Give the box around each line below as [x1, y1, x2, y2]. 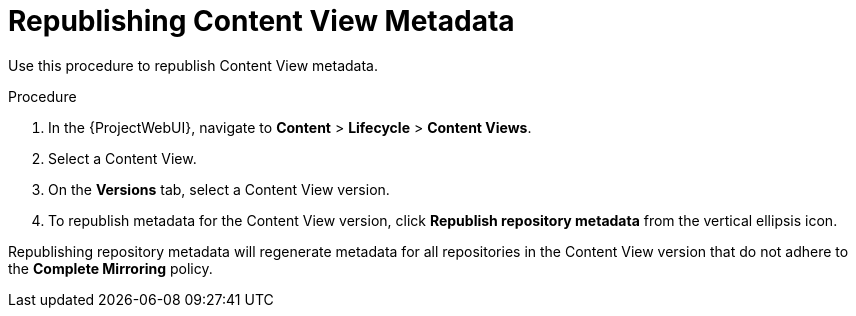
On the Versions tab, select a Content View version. [48, 180, 390, 198]
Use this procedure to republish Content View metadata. [8, 56, 378, 74]
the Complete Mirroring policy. [8, 259, 213, 277]
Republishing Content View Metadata [8, 4, 515, 38]
